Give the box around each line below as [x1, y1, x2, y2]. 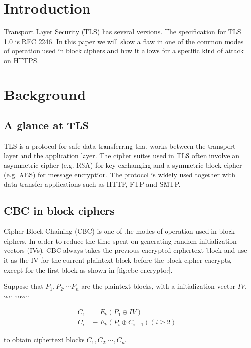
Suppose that [4, 281, 43, 291]
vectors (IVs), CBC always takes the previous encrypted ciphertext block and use [4, 245, 247, 255]
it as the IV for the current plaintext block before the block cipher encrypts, [4, 255, 232, 265]
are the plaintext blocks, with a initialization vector [81, 281, 235, 291]
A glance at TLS [4, 118, 89, 133]
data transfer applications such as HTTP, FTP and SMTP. [4, 179, 181, 189]
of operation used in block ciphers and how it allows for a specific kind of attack [4, 46, 244, 56]
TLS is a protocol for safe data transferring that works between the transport [4, 141, 236, 151]
